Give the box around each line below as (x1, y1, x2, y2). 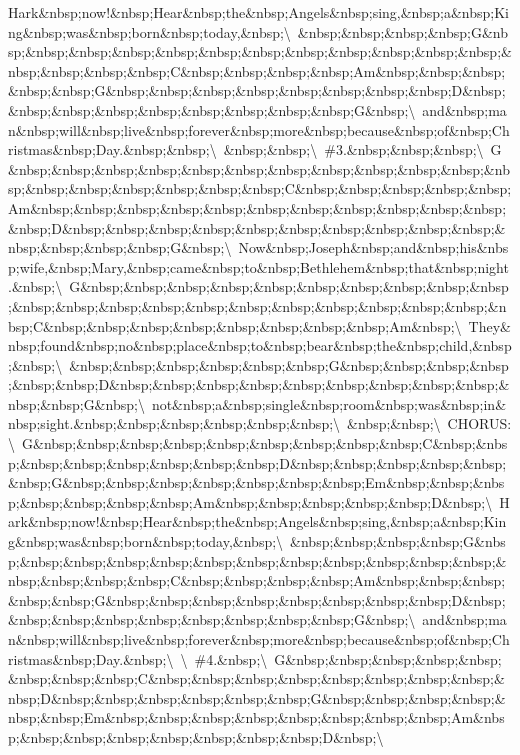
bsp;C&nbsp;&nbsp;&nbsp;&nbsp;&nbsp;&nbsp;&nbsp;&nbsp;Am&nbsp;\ (8, 315, 462, 336)
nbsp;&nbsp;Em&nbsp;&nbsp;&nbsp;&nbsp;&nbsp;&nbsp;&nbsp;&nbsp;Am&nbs (8, 707, 505, 728)
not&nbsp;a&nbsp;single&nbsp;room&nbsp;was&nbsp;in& (151, 393, 507, 414)
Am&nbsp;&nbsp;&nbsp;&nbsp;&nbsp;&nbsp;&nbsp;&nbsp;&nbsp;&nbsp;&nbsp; (8, 197, 507, 218)
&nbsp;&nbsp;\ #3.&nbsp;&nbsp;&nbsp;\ (223, 139, 484, 160)
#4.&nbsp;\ (194, 648, 268, 669)
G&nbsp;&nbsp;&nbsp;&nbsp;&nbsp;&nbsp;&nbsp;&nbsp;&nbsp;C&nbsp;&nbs (21, 433, 508, 454)
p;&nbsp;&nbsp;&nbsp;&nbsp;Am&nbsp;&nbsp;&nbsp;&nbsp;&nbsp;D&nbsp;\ (8, 491, 493, 512)
